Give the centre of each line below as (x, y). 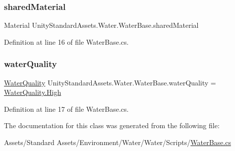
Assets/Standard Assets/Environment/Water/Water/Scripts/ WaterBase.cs (117, 142)
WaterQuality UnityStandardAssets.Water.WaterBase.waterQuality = (110, 82)
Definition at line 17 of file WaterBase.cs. (66, 109)
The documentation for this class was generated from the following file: (112, 125)
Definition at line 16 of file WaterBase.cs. (66, 41)
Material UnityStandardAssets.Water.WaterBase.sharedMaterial (101, 25)
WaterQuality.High (33, 92)
